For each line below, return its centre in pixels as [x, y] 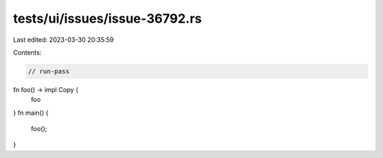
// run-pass [49, 71]
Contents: [27, 52]
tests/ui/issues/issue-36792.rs [107, 18]
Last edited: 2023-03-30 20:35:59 [63, 40]
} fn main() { [31, 113]
